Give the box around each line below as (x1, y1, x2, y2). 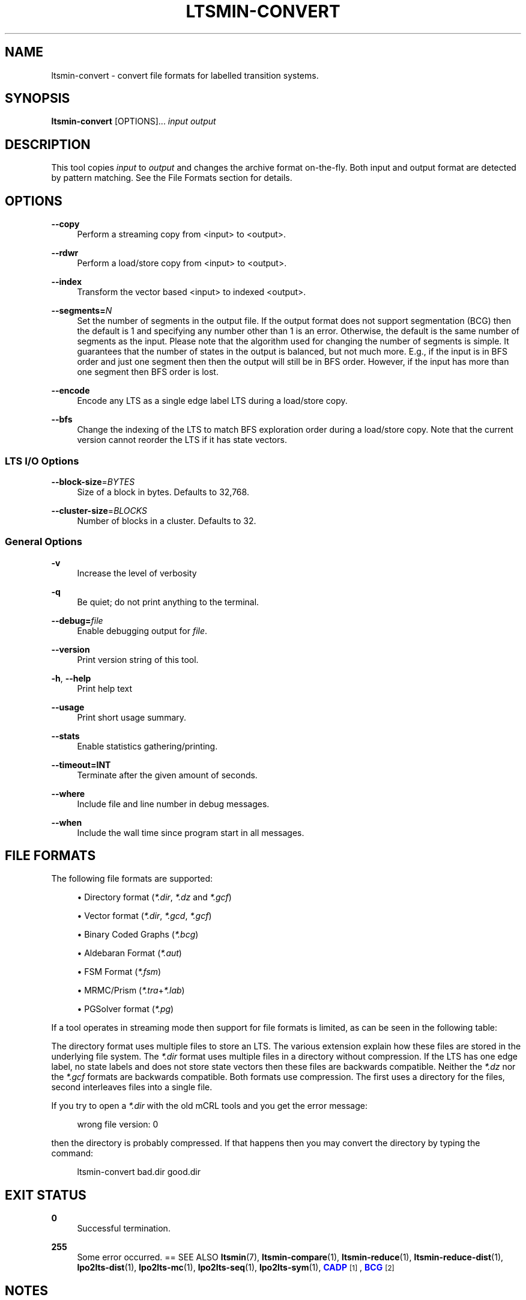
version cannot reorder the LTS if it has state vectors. (77, 435, 287, 445)
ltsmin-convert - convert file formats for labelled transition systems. (51, 70, 319, 81)
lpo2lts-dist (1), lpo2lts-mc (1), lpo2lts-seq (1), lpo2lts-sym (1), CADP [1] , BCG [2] (77, 1262, 394, 1273)
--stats (51, 730, 80, 741)
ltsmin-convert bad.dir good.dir (77, 1167, 201, 1177)
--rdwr (51, 248, 79, 258)
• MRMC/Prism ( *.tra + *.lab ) (77, 985, 185, 996)
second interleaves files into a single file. (51, 1082, 213, 1093)
